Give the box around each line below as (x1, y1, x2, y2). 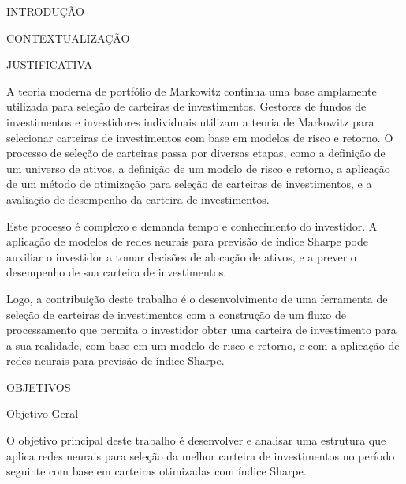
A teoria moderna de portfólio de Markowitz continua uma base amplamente (6, 82, 377, 99)
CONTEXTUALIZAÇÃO (6, 29, 130, 46)
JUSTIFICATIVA (6, 56, 92, 73)
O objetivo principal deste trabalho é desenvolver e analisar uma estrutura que (6, 432, 386, 448)
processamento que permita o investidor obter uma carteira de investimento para (6, 321, 397, 338)
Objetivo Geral (6, 405, 79, 422)
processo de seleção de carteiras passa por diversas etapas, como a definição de (6, 144, 386, 161)
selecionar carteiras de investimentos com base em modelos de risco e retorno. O (6, 129, 393, 145)
